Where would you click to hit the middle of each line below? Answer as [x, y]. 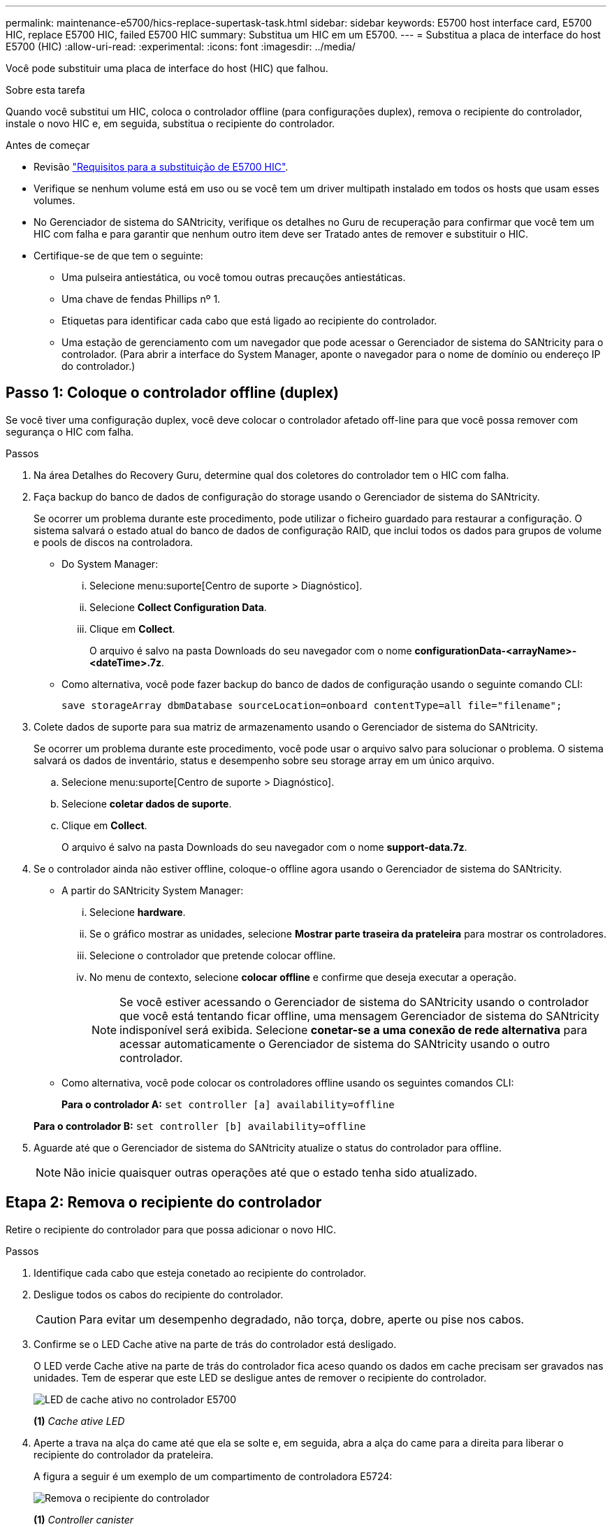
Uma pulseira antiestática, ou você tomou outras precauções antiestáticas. [234, 277]
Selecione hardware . [138, 912]
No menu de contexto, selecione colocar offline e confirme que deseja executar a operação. [303, 977]
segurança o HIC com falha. [70, 431]
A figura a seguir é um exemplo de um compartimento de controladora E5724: [213, 1476]
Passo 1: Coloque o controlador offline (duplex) [172, 393]
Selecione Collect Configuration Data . [178, 607]
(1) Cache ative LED [79, 1421]
